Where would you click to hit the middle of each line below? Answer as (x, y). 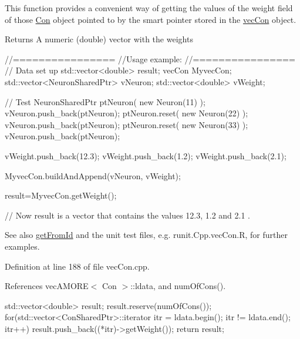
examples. (22, 246)
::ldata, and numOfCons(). (178, 286)
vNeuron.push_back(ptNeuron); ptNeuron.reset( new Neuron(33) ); (127, 124)
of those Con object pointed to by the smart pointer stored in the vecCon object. (151, 19)
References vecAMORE (47, 286)
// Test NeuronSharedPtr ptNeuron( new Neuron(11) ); (105, 101)
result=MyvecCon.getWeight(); (61, 195)
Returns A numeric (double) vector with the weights (99, 39)
